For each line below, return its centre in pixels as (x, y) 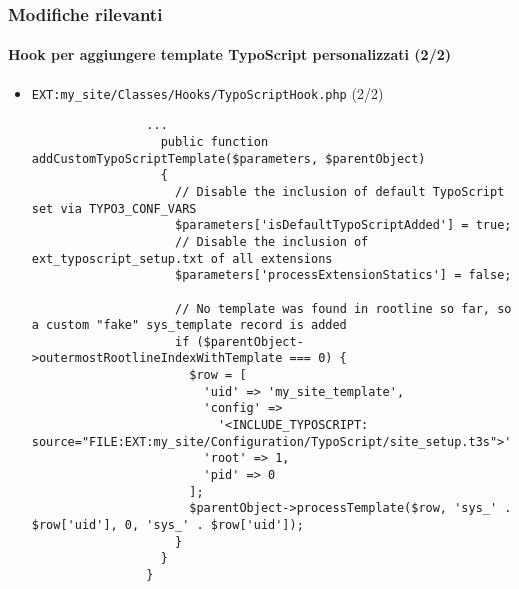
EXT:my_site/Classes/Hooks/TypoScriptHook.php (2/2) (207, 92)
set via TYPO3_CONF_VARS (114, 208)
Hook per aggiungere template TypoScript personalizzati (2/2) (230, 54)
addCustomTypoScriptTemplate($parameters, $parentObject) (228, 158)
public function (214, 141)
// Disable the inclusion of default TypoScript (339, 191)
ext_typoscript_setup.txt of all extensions (182, 258)
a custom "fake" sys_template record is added (189, 325)
